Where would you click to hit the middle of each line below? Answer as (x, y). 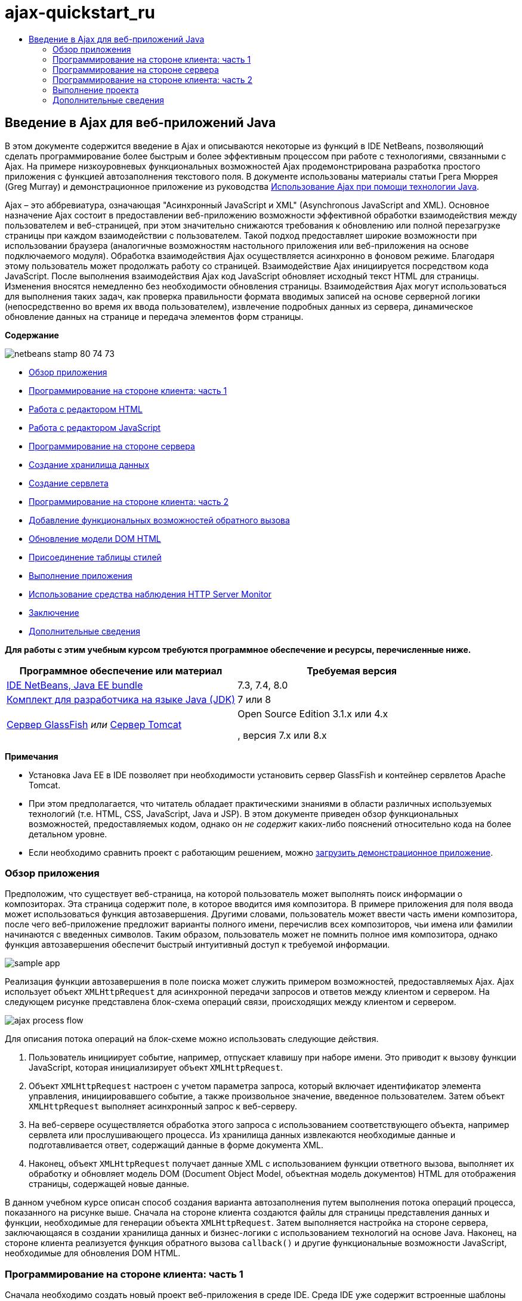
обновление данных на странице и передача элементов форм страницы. (154, 316)
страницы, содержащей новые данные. (109, 1184)
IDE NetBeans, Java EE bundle (75, 685)
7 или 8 (254, 699)
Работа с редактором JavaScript (95, 427)
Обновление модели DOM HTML (95, 538)
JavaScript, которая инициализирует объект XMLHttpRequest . (156, 1068)
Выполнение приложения (81, 575)
